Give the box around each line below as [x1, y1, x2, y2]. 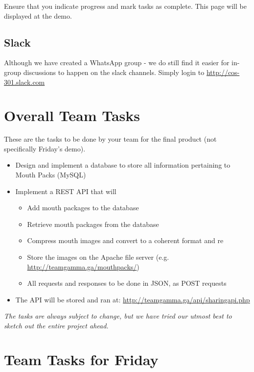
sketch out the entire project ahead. [4, 321, 109, 331]
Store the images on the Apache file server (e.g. [27, 252, 169, 262]
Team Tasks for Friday [4, 349, 159, 369]
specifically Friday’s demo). [4, 143, 86, 153]
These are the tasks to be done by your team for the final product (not [4, 134, 217, 144]
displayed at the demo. [4, 10, 72, 21]
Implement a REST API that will [15, 186, 116, 196]
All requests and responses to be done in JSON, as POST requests [27, 278, 227, 288]
